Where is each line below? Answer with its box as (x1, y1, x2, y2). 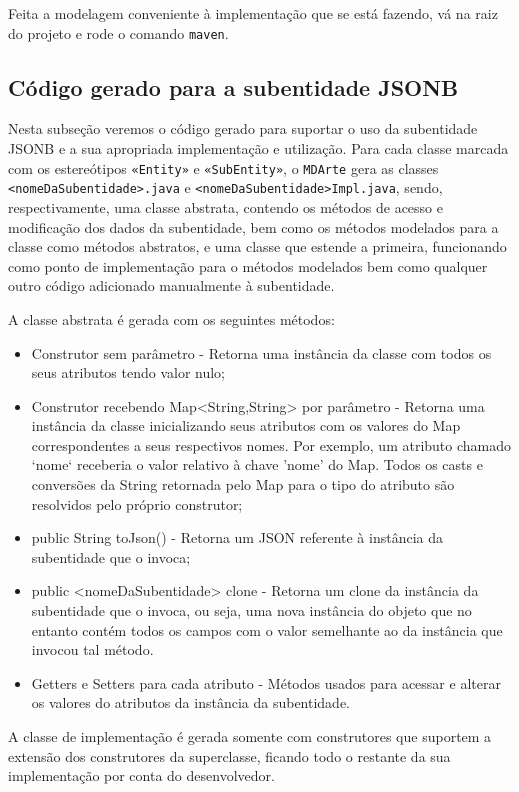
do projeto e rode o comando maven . (8, 22, 229, 43)
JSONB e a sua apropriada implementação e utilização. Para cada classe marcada (8, 138, 509, 159)
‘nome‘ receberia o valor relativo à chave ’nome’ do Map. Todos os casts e (31, 454, 483, 475)
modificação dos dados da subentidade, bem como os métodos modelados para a (8, 216, 499, 237)
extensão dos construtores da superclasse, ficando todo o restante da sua (8, 745, 451, 766)
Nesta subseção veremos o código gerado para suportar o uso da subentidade (8, 118, 478, 139)
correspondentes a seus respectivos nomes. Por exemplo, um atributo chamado (31, 434, 512, 455)
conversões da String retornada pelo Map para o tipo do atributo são (31, 474, 455, 495)
